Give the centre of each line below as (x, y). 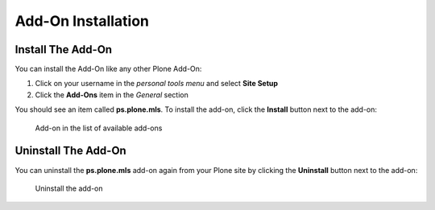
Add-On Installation (82, 21)
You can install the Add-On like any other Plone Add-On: (108, 69)
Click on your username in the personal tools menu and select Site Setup (156, 84)
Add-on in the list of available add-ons (99, 128)
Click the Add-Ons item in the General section (112, 95)
